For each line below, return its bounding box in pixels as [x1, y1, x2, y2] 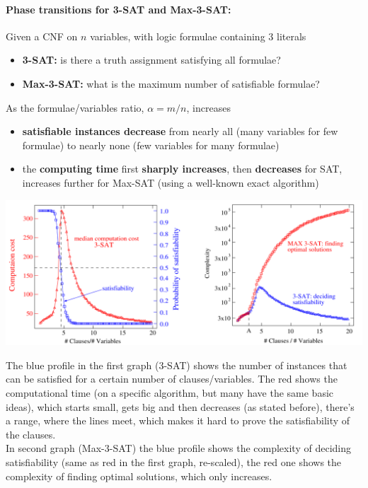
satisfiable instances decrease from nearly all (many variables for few [22, 124, 338, 139]
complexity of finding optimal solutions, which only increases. [6, 468, 272, 483]
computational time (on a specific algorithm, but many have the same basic [6, 385, 334, 400]
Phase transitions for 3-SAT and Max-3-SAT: [6, 1, 231, 16]
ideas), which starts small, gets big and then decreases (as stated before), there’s [6, 399, 355, 414]
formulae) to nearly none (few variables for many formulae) [22, 137, 280, 152]
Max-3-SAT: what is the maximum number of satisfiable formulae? [22, 76, 320, 91]
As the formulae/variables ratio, [6, 100, 144, 115]
